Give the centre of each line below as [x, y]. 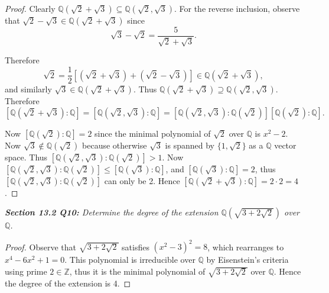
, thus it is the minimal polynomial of [137, 271]
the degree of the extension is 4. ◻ [68, 283]
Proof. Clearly [30, 8]
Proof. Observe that [41, 247]
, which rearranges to [246, 247]
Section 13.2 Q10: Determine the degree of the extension [112, 212]
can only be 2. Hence [142, 180]
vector [285, 145]
